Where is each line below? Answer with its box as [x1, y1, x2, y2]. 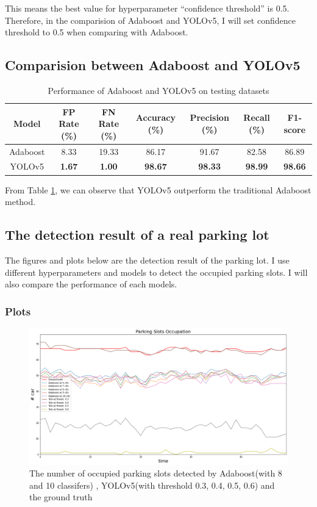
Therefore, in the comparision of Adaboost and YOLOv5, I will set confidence [5, 13, 296, 26]
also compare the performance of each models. [5, 278, 177, 290]
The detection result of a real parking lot [5, 225, 269, 244]
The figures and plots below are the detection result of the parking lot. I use [5, 253, 290, 266]
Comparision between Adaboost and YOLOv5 [5, 56, 301, 74]
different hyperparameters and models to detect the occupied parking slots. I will [5, 265, 308, 278]
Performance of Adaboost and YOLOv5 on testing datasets [48, 84, 269, 96]
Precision [190, 111, 229, 124]
